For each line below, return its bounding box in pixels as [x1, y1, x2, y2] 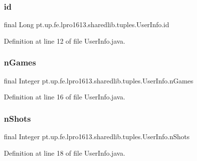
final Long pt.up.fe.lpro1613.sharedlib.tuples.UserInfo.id [4, 19, 169, 30]
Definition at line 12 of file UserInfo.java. [4, 35, 125, 46]
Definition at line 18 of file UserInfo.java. [4, 147, 125, 158]
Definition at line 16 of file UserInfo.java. [4, 92, 125, 102]
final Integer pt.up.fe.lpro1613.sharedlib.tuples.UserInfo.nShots [4, 131, 190, 142]
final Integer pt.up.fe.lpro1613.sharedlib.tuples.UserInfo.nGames [4, 75, 194, 85]
